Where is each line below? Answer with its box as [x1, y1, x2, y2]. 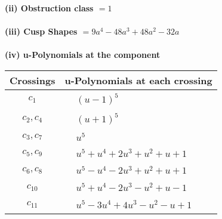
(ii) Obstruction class [5, 2, 94, 14]
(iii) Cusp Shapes [5, 25, 78, 38]
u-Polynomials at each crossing [64, 73, 212, 87]
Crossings [10, 73, 55, 87]
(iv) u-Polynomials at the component [5, 48, 161, 61]
